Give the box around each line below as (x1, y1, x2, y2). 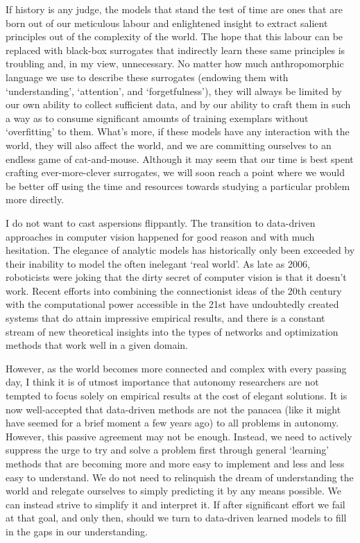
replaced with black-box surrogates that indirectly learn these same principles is (6, 42, 345, 57)
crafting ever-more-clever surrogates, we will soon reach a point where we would (6, 165, 345, 180)
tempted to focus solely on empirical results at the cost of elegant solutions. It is (6, 388, 348, 403)
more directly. (6, 192, 65, 207)
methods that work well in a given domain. (6, 338, 189, 352)
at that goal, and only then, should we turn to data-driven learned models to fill (6, 510, 347, 525)
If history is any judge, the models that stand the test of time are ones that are (6, 2, 343, 16)
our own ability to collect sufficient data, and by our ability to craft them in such (6, 97, 351, 112)
